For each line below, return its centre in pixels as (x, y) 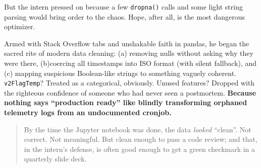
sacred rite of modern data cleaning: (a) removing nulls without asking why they (129, 53)
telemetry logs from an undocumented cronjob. (88, 112)
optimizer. (20, 26)
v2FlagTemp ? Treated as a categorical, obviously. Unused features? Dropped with (129, 83)
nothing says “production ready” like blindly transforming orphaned (126, 102)
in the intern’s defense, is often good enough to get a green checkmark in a (140, 149)
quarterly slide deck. (55, 159)
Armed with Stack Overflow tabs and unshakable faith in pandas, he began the (127, 43)
